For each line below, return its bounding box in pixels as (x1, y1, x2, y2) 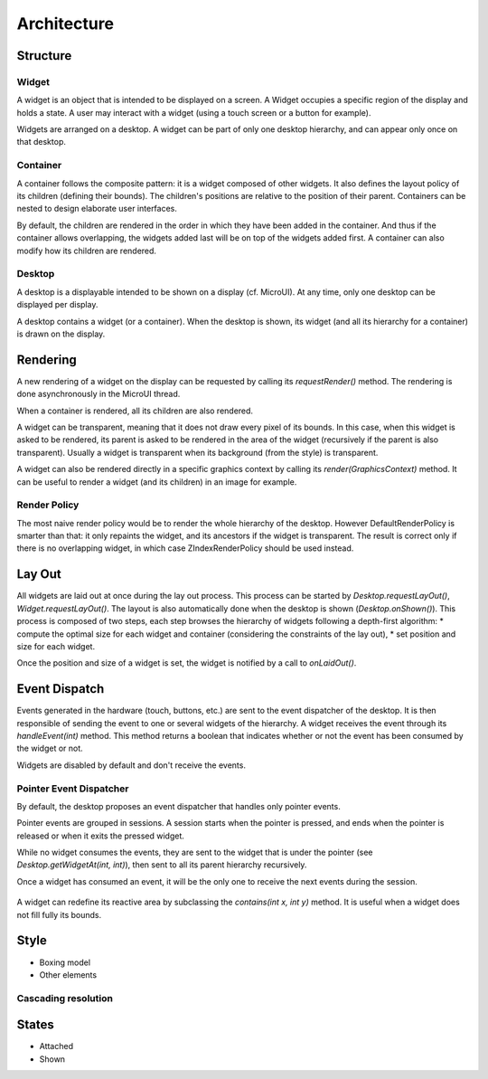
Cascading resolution (16, 991, 113, 1004)
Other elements (39, 969, 98, 980)
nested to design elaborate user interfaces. (16, 203, 178, 214)
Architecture (16, 14, 115, 33)
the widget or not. (16, 743, 83, 754)
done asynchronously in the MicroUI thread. (16, 389, 181, 400)
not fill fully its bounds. (16, 909, 102, 920)
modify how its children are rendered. (16, 245, 157, 256)
